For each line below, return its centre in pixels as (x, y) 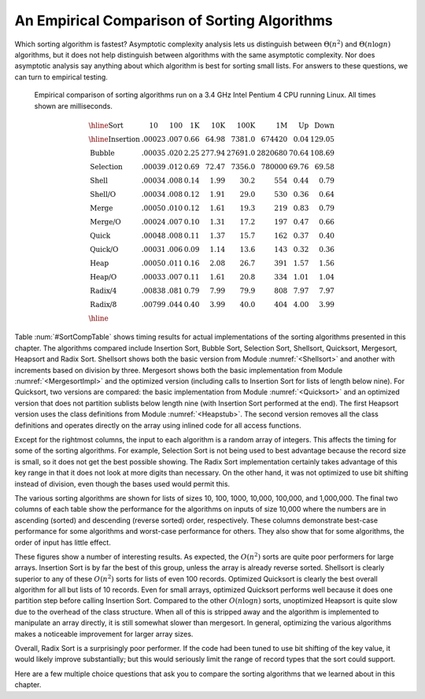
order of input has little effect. (63, 542)
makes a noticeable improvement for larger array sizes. (104, 634)
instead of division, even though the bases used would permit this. (122, 483)
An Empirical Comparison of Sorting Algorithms (174, 20)
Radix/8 (103, 304)
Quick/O (104, 249)
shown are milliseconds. (74, 105)
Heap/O (103, 277)
